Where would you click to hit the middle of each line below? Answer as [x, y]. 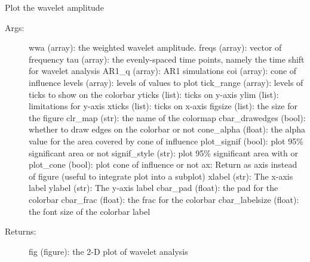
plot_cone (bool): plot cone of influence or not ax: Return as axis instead [163, 164]
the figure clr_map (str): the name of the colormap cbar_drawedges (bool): [167, 117]
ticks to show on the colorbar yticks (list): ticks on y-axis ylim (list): [154, 94]
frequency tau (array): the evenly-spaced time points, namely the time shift [167, 59]
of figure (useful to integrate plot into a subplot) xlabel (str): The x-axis [161, 176]
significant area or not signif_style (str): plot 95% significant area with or [163, 152]
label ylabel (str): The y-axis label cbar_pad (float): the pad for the [154, 188]
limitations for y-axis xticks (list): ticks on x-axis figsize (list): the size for [163, 106]
